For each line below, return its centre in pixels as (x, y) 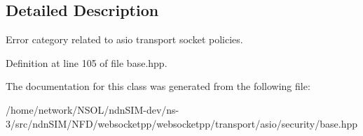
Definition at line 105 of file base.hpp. (87, 62)
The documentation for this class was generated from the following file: (158, 86)
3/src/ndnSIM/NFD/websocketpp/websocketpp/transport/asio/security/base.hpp (182, 123)
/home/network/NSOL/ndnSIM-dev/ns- (93, 109)
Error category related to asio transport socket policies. (124, 39)
